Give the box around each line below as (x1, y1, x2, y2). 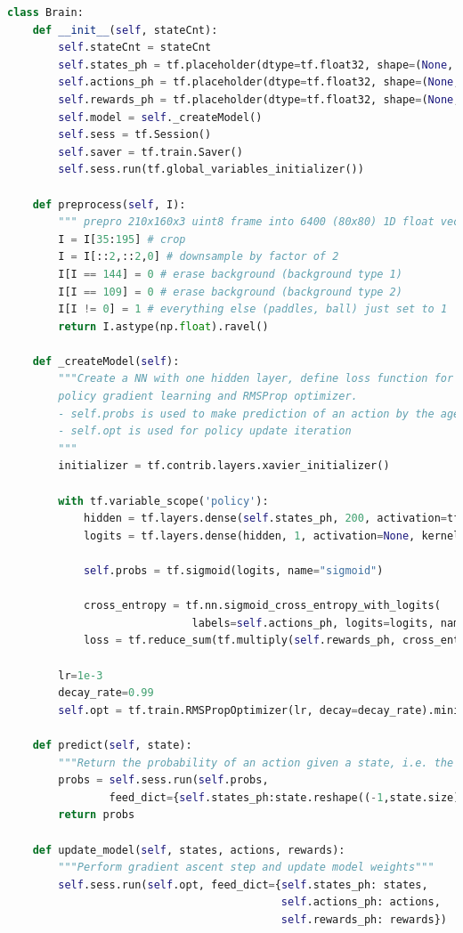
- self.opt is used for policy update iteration (58, 425, 352, 438)
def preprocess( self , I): (32, 198, 186, 211)
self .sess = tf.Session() (58, 128, 212, 142)
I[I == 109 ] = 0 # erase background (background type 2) (58, 285, 402, 298)
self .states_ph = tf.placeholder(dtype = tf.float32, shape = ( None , (58, 58, 454, 71)
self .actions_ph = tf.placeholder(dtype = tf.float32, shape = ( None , (58, 76, 460, 89)
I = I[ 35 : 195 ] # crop (58, 232, 186, 246)
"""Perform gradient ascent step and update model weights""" (58, 861, 435, 874)
